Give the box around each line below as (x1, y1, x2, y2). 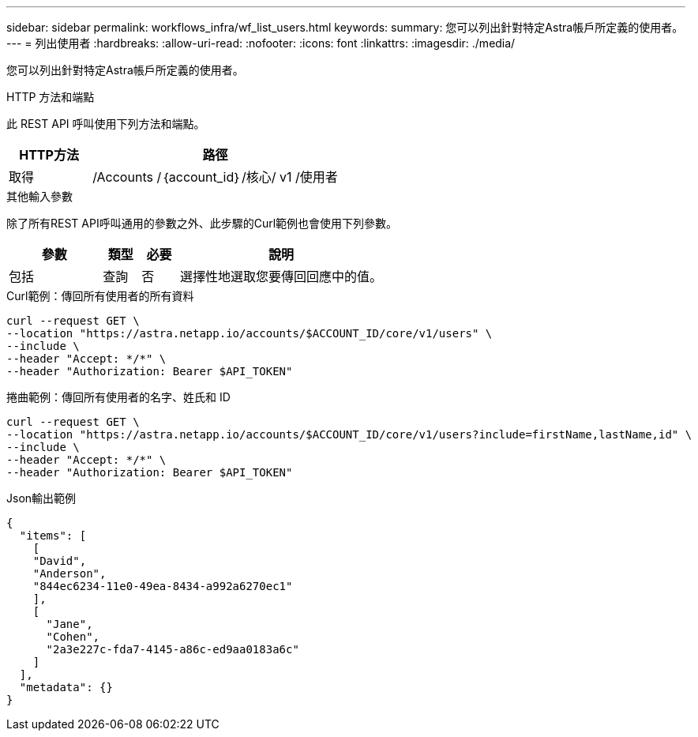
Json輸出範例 (6, 491, 77, 505)
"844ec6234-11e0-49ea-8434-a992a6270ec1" (32, 580, 293, 592)
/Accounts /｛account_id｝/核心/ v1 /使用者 (92, 169, 338, 185)
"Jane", (46, 618, 93, 630)
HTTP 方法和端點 (6, 90, 95, 103)
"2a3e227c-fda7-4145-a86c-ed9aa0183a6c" (46, 643, 299, 656)
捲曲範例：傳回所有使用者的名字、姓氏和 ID (6, 390, 231, 404)
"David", (32, 555, 87, 567)
